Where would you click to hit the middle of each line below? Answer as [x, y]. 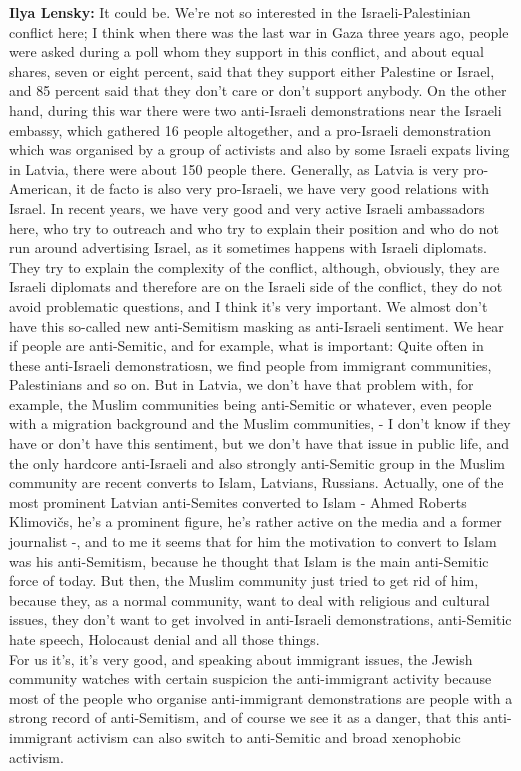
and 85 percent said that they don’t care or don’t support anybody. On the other [258, 90]
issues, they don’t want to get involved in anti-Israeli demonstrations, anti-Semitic [260, 619]
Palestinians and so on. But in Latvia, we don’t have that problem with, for [241, 384]
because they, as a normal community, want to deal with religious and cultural [249, 599]
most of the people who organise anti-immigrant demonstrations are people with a [261, 697]
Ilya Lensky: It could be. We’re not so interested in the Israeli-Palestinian [240, 12]
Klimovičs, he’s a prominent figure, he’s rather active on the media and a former [255, 521]
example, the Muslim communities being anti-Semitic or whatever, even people [250, 403]
